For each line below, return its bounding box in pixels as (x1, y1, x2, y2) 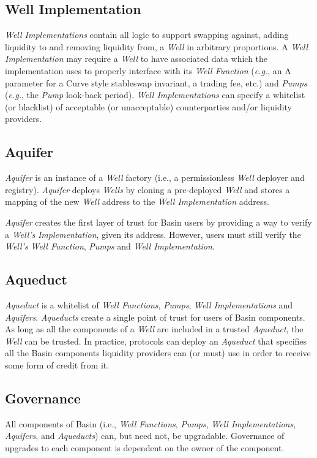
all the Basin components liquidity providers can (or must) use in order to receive (5, 346, 311, 359)
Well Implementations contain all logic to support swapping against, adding (5, 28, 289, 41)
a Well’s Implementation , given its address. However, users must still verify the (5, 227, 301, 240)
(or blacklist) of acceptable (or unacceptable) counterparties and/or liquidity (5, 100, 292, 113)
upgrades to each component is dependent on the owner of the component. (5, 441, 285, 454)
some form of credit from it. (5, 358, 110, 371)
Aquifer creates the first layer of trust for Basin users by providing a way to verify (5, 215, 312, 228)
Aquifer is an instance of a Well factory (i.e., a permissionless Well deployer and (5, 171, 305, 184)
